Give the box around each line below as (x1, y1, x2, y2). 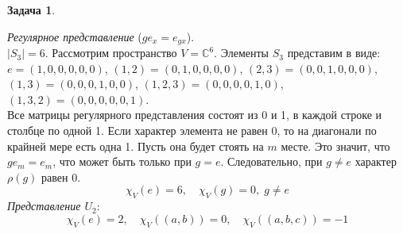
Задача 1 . (7, 2, 56, 17)
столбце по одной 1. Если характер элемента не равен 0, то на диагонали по (7, 122, 377, 139)
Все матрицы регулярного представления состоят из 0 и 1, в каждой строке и (7, 106, 382, 123)
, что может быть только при (52, 153, 192, 170)
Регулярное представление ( (7, 28, 142, 44)
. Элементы (214, 44, 269, 61)
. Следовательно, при (220, 153, 323, 170)
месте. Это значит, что (281, 137, 390, 154)
